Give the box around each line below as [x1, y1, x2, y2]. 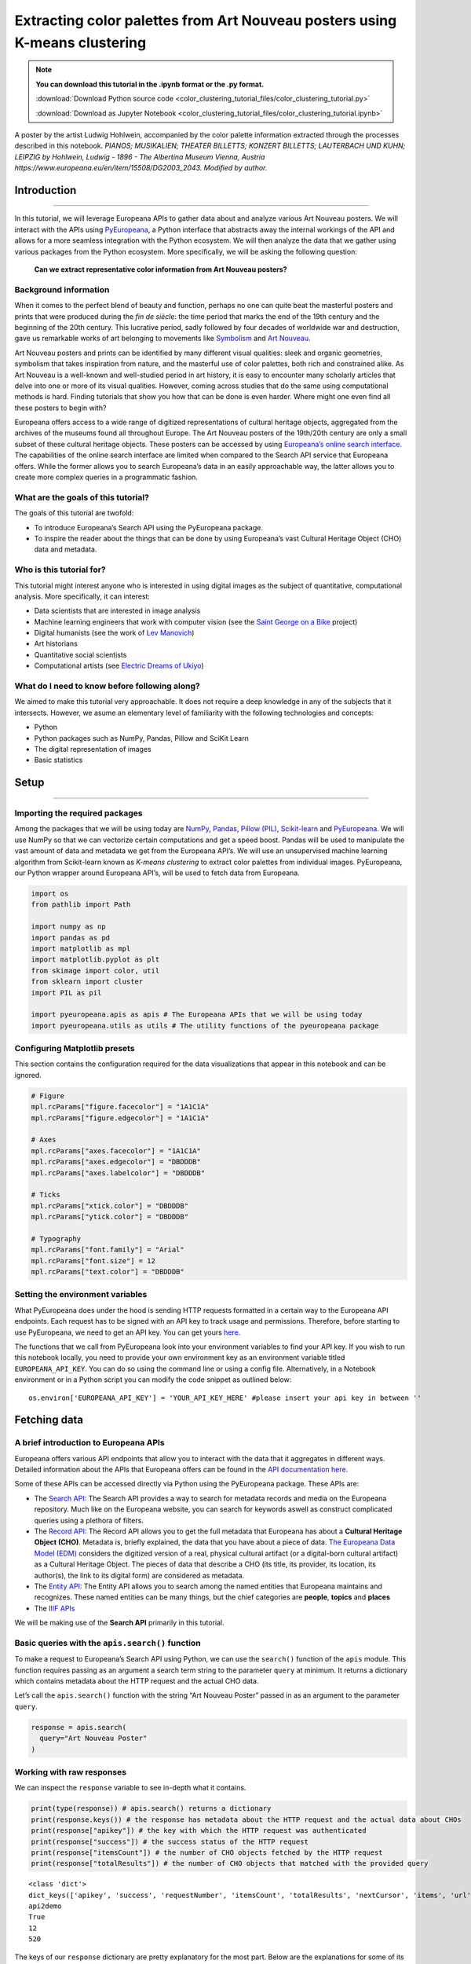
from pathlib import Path [31, 900, 131, 909]
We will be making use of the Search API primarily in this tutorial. [14, 1618, 225, 1628]
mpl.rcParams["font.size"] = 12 [31, 1256, 156, 1265]
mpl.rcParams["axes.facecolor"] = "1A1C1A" [31, 1146, 202, 1155]
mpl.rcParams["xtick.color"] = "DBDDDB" [31, 1201, 188, 1210]
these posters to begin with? [14, 403, 107, 412]
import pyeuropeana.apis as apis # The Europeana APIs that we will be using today [31, 1010, 363, 1019]
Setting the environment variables [14, 1289, 148, 1300]
